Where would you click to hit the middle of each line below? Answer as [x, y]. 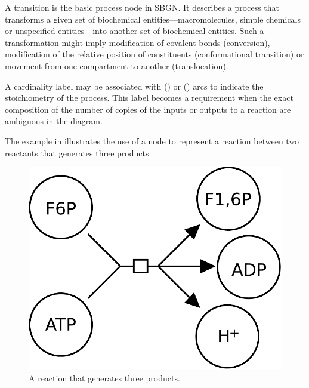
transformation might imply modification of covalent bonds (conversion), [137, 42]
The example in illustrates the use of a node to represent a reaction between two [152, 141]
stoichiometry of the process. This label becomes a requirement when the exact [149, 98]
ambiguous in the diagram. [54, 121]
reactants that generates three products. [78, 153]
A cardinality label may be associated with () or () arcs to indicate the [134, 86]
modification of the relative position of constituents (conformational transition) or [154, 54]
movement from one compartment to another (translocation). [117, 65]
